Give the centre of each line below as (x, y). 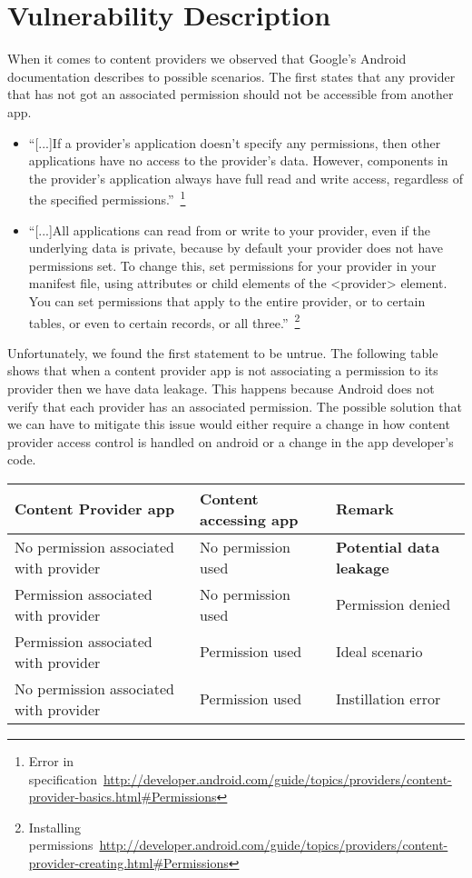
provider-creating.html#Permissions (128, 862)
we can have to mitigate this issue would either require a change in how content (229, 424)
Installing (55, 827)
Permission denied (393, 604)
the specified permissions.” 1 (107, 198)
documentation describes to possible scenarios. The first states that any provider (231, 76)
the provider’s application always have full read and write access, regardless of (246, 178)
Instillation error (388, 699)
